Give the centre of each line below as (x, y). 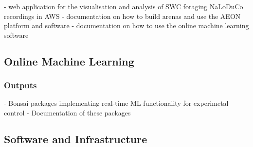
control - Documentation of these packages (67, 112)
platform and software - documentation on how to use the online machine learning (126, 25)
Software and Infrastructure (76, 139)
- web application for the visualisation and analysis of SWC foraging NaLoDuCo (124, 6)
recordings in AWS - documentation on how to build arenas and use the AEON (122, 16)
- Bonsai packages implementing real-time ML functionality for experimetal (116, 103)
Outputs (20, 85)
